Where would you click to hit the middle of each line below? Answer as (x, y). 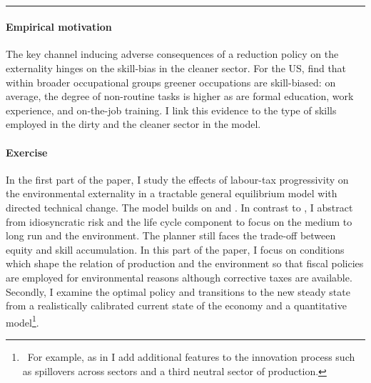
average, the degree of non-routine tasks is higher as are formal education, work (180, 96)
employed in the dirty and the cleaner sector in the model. (133, 124)
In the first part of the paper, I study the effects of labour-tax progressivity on (177, 179)
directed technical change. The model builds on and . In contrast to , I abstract (179, 207)
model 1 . (22, 321)
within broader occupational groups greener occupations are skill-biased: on (171, 82)
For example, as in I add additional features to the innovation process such (191, 356)
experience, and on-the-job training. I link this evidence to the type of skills (171, 110)
